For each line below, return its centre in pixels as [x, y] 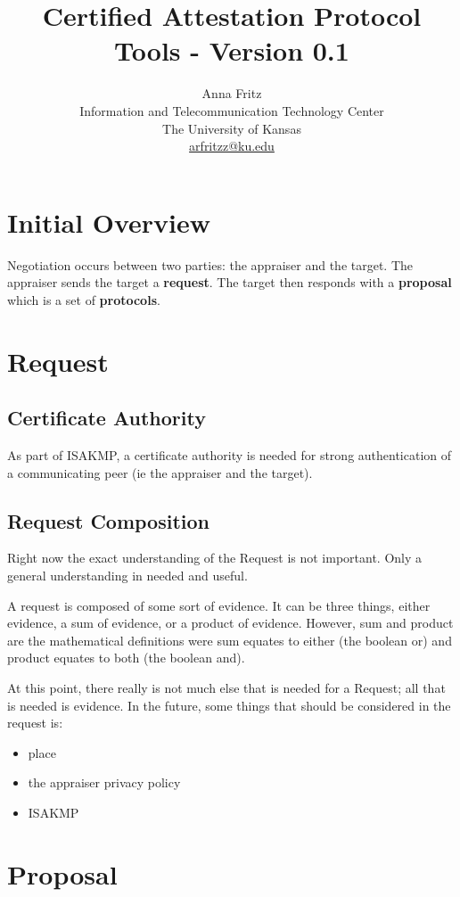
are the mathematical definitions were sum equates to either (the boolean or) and [230, 640]
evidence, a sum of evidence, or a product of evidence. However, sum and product [230, 623]
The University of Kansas [232, 128]
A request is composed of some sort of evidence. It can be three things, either [219, 605]
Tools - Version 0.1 [232, 50]
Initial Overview [109, 222]
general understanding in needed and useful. [127, 575]
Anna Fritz [232, 93]
